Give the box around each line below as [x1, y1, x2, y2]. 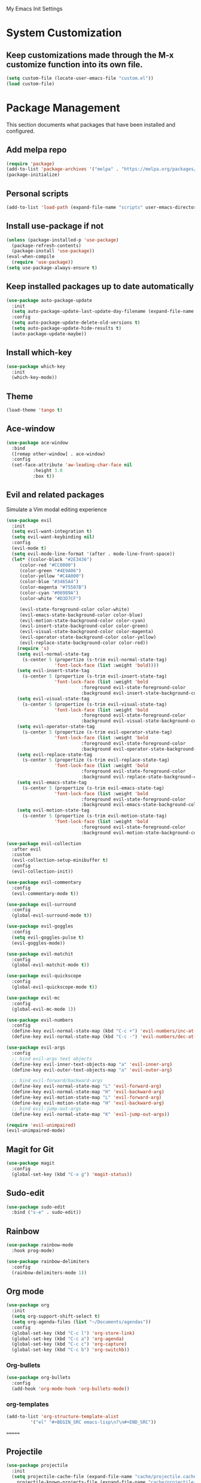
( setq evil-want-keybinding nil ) [11, 534, 95, 540]
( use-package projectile [6, 1462, 68, 1468]
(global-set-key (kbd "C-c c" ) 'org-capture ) [11, 1341, 127, 1347]
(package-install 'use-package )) [11, 248, 95, 254]
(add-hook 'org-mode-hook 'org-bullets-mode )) [11, 1386, 130, 1392]
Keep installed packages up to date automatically [6, 282, 194, 292]
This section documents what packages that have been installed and [6, 121, 175, 128]
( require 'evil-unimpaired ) [6, 1122, 77, 1128]
